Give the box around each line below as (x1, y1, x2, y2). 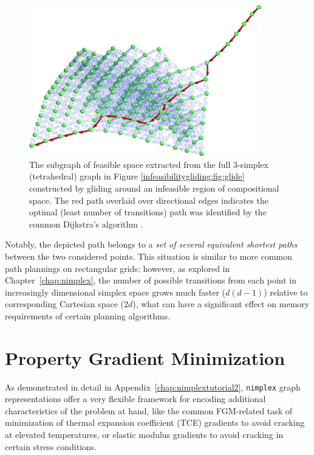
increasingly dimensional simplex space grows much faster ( (5, 285, 225, 298)
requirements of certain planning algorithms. (5, 309, 171, 322)
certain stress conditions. (5, 440, 97, 453)
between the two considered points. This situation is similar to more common (5, 249, 293, 262)
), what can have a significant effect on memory (132, 297, 310, 310)
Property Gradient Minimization (5, 345, 285, 370)
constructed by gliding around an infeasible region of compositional (29, 181, 279, 194)
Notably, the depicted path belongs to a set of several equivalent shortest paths (5, 238, 298, 251)
